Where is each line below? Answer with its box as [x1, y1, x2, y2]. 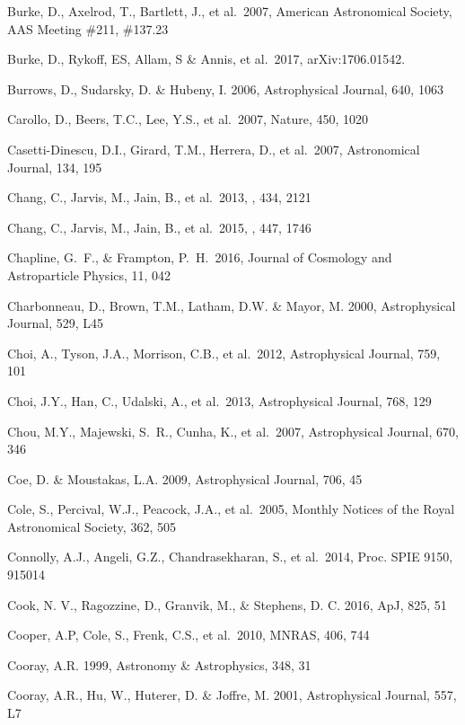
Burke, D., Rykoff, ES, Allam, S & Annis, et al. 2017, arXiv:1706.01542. [7, 49, 406, 68]
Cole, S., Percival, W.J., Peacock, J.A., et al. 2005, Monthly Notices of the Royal [7, 500, 455, 518]
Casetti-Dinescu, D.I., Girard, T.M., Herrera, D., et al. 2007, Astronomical [7, 139, 420, 158]
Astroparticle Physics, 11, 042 [7, 265, 171, 284]
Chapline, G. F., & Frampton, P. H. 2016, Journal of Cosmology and [7, 248, 392, 267]
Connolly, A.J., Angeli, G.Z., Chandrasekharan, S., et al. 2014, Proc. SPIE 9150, [7, 547, 453, 566]
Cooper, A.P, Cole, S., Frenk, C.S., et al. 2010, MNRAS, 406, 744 [7, 625, 370, 644]
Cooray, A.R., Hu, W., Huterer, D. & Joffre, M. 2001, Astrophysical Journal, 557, [7, 685, 457, 704]
